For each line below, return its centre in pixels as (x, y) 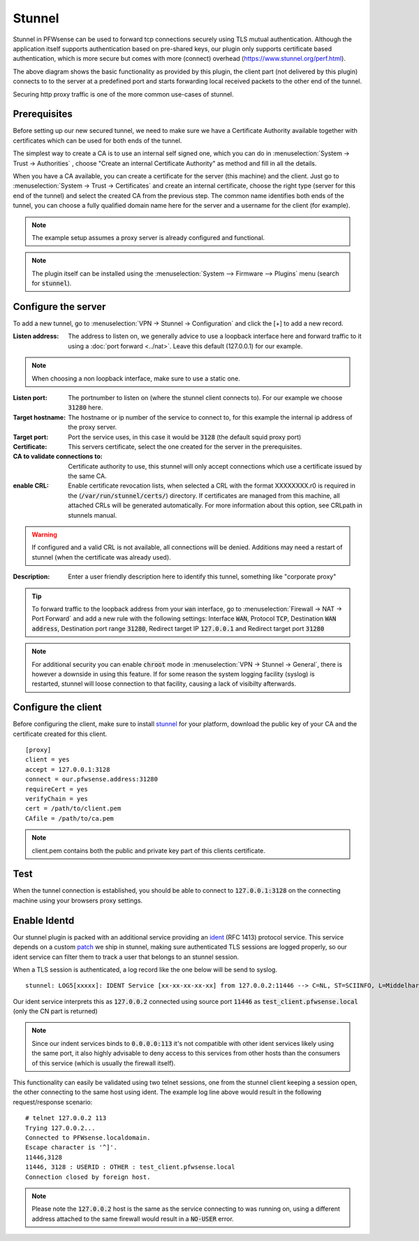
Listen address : (36, 336)
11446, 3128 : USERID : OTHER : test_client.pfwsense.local (130, 1167)
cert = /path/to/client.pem (73, 809)
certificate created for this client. (60, 734)
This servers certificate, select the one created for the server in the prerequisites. (185, 446)
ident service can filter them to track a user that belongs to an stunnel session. (126, 957)
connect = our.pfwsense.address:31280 (92, 779)
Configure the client (57, 708)
